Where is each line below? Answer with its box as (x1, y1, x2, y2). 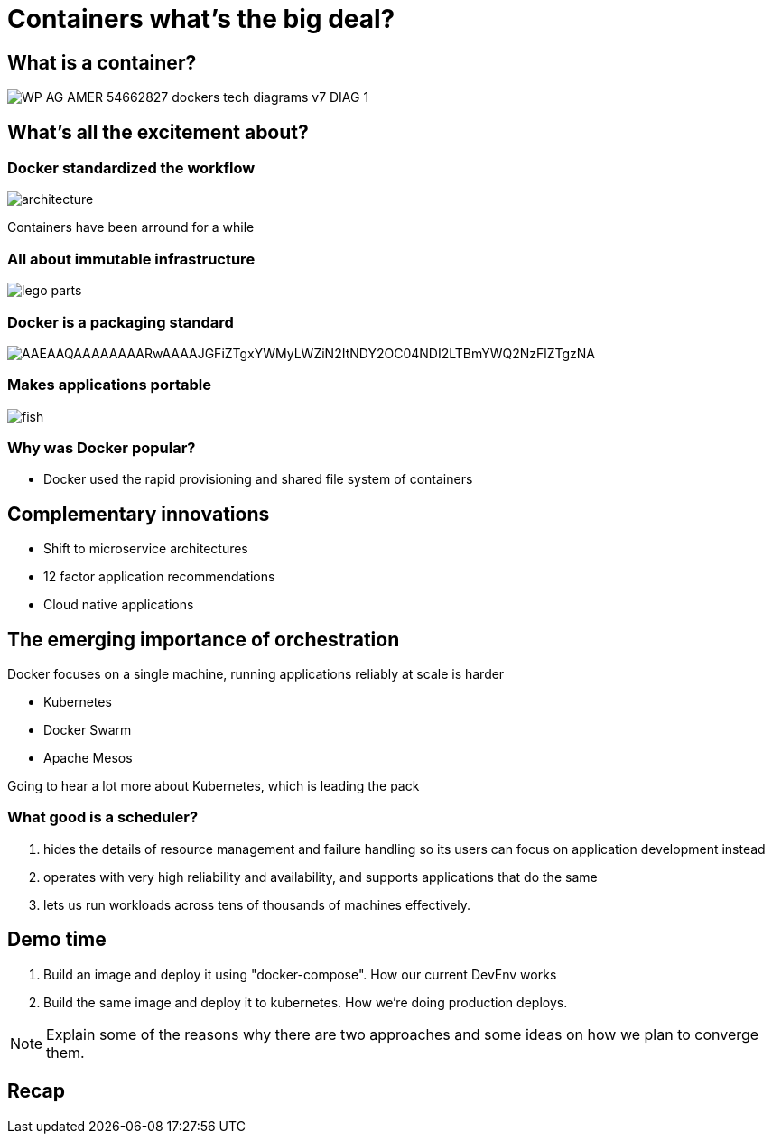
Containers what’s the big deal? (7, 4, 395, 34)
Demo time (7, 928, 107, 951)
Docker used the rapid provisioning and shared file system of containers (43, 471, 473, 487)
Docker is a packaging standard (7, 312, 234, 331)
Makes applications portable (7, 376, 211, 394)
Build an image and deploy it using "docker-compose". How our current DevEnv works (43, 966, 557, 982)
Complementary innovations (7, 502, 270, 525)
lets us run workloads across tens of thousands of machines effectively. (43, 896, 471, 913)
